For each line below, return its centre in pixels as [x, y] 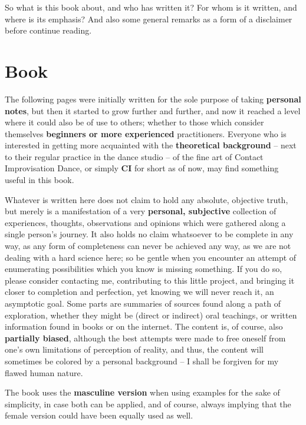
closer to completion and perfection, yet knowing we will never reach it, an [139, 292]
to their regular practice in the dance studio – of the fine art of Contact [134, 156]
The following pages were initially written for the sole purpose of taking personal [153, 99]
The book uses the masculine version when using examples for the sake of [142, 392]
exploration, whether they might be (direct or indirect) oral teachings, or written [151, 315]
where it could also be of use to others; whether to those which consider [134, 122]
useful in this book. [40, 180]
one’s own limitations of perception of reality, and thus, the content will [134, 349]
